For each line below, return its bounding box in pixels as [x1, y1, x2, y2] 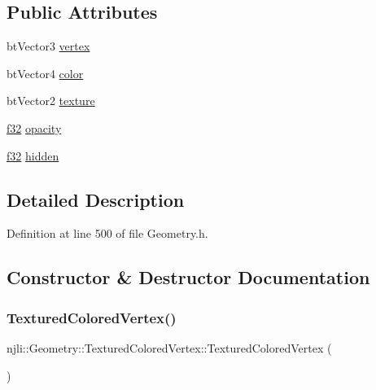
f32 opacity [7, 119, 62, 136]
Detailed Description [7, 186, 185, 212]
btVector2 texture [7, 92, 95, 109]
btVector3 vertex [7, 37, 90, 55]
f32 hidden [7, 147, 59, 164]
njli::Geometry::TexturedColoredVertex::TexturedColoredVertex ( [7, 339, 332, 356]
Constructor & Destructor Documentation [7, 265, 370, 290]
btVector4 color [7, 64, 84, 81]
